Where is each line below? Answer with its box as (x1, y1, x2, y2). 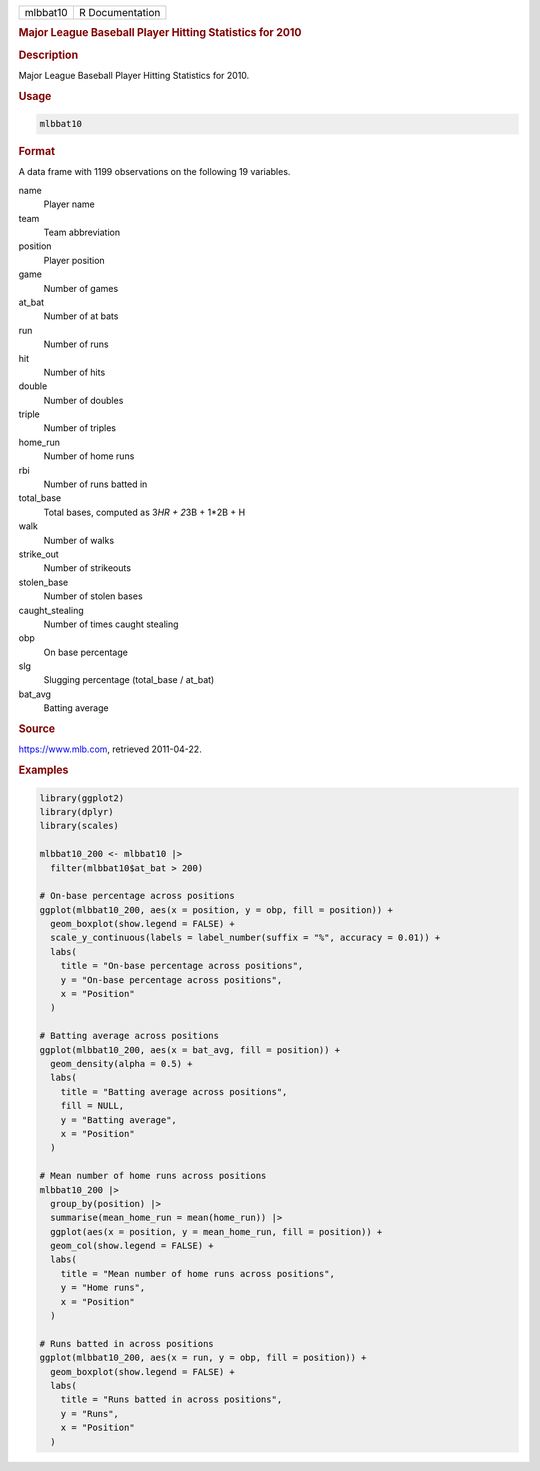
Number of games (43, 282, 119, 294)
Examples (18, 763, 69, 777)
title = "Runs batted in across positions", (60, 1394, 283, 1405)
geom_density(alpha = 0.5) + (50, 1058, 194, 1069)
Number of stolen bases (43, 590, 144, 602)
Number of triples (43, 422, 117, 434)
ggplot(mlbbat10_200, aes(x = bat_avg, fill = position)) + (39, 1044, 341, 1055)
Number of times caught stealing (43, 618, 179, 630)
